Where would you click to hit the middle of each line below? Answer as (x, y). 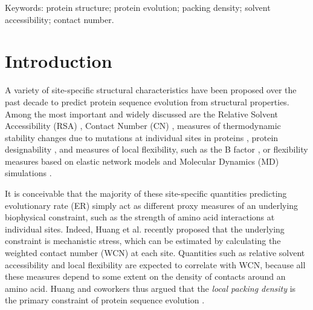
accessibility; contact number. (60, 19)
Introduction (59, 61)
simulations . (28, 173)
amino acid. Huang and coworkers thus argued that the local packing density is (150, 288)
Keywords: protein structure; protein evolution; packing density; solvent (138, 7)
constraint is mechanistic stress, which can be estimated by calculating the (143, 241)
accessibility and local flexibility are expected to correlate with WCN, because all (155, 264)
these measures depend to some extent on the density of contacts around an (145, 276)
